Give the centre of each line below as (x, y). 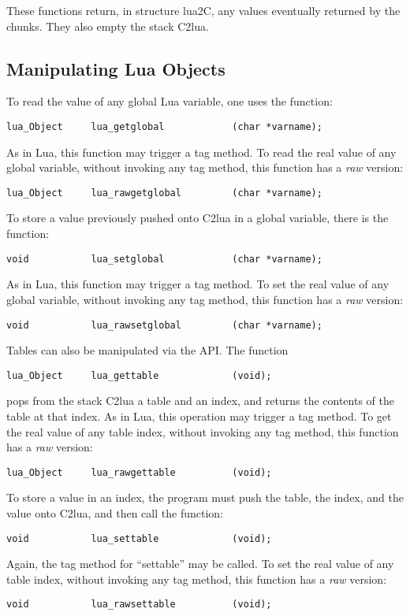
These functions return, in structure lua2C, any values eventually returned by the (203, 10)
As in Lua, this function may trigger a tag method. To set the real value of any (198, 284)
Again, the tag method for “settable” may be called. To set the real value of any (200, 564)
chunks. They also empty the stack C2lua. (108, 26)
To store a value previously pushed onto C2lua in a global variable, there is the (198, 218)
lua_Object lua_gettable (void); (139, 375)
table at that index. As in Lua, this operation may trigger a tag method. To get (199, 416)
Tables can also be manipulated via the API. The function (147, 350)
